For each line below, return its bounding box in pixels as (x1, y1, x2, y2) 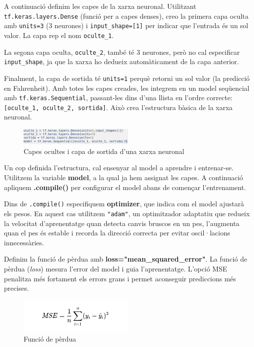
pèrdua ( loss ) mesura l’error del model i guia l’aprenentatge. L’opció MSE (4, 263, 227, 273)
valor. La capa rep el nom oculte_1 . (4, 30, 114, 40)
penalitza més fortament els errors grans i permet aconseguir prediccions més (4, 273, 236, 283)
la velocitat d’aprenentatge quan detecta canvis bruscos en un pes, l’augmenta (4, 218, 240, 228)
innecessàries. (4, 237, 44, 247)
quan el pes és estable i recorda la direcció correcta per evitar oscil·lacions (4, 228, 230, 238)
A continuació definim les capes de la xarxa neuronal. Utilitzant (4, 1, 196, 11)
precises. (4, 283, 29, 293)
